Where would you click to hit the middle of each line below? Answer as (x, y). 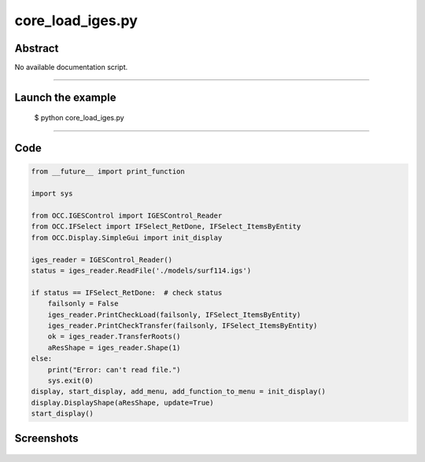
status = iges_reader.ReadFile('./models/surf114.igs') (141, 270)
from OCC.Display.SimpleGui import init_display (127, 237)
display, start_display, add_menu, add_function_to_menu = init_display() (179, 392)
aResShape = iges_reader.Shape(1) (114, 347)
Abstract (37, 48)
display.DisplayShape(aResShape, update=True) (122, 402)
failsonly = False (83, 304)
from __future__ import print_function (108, 172)
